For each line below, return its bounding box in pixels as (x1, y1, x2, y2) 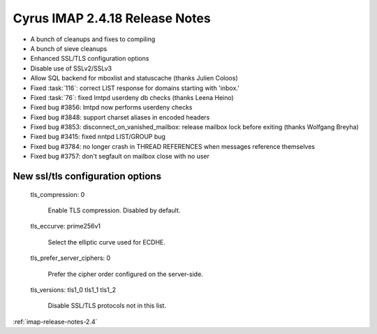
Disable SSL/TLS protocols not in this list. (47, 301, 167, 310)
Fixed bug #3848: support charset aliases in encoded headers (30, 112, 210, 122)
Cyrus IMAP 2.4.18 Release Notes (13, 10, 211, 26)
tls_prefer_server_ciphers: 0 (30, 254, 111, 262)
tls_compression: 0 (30, 190, 85, 198)
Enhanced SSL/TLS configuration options (30, 55, 149, 63)
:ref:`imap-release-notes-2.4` (13, 317, 98, 326)
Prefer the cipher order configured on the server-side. (47, 270, 204, 278)
